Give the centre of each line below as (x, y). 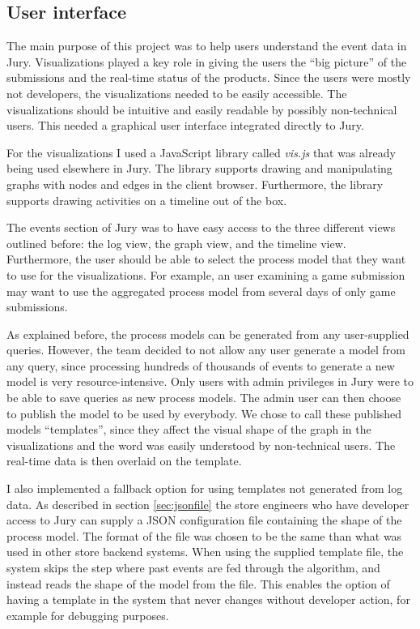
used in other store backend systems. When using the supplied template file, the (205, 552)
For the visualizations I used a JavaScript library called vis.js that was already (201, 152)
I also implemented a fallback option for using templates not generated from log (205, 488)
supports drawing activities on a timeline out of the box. (147, 200)
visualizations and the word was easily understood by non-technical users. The (201, 445)
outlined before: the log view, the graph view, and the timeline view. (176, 243)
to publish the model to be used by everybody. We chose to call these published (204, 413)
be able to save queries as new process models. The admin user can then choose (204, 398)
